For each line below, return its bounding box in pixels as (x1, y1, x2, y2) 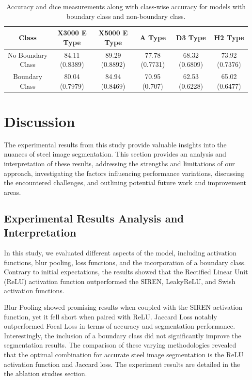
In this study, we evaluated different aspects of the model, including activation (4, 248, 236, 258)
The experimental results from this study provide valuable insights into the (4, 139, 227, 149)
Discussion (4, 111, 75, 131)
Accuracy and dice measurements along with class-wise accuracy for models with (6, 1, 246, 11)
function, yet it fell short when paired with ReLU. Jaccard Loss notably (4, 311, 217, 321)
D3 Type (176, 32, 206, 42)
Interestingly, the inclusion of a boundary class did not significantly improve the (4, 330, 241, 340)
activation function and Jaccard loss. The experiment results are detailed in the (4, 359, 240, 369)
